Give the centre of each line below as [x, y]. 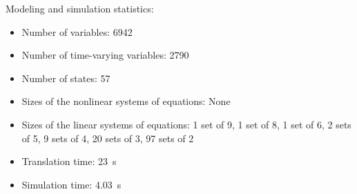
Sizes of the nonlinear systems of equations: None [126, 101]
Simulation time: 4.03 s [71, 184]
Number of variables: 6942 [77, 31]
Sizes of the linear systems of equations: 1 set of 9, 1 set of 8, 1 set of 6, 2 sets [186, 124]
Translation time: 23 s [69, 161]
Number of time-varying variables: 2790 [105, 55]
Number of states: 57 [66, 78]
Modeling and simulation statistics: [80, 8]
